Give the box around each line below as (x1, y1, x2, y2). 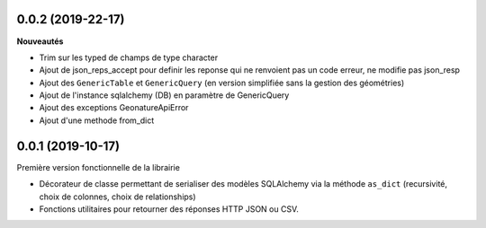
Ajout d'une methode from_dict (39, 115, 155, 126)
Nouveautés (16, 36, 64, 47)
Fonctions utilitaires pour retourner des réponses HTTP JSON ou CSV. (39, 203, 299, 215)
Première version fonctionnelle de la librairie (16, 162, 180, 172)
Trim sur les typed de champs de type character (39, 52, 219, 63)
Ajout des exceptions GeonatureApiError (39, 102, 189, 113)
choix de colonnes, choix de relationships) (39, 191, 197, 202)
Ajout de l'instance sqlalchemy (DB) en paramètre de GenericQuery (39, 90, 290, 101)
